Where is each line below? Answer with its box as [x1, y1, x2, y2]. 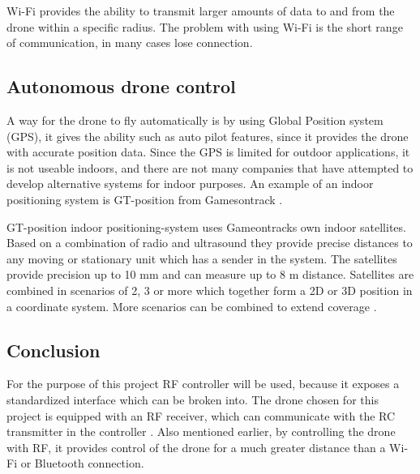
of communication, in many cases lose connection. [6, 34, 253, 51]
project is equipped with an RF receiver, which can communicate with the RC [6, 407, 396, 424]
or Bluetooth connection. [20, 455, 144, 472]
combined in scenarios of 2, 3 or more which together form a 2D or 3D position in [6, 281, 413, 298]
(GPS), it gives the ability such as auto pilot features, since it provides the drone [6, 127, 409, 144]
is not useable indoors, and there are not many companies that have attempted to [6, 159, 414, 176]
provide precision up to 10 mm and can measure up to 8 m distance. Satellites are [6, 266, 414, 283]
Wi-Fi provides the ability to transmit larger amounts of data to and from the [6, 2, 395, 19]
